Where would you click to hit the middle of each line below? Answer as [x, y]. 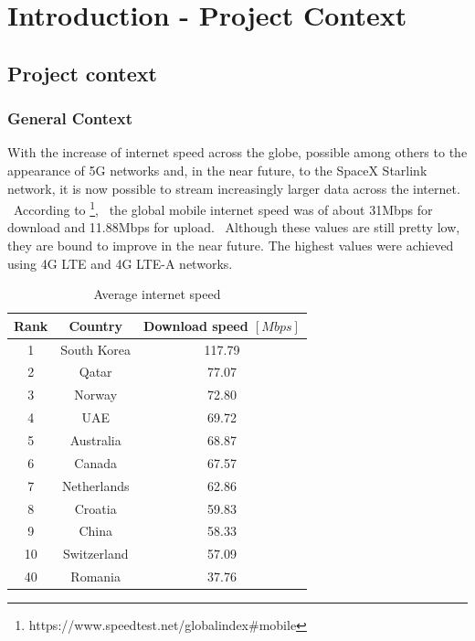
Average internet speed [157, 294]
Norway [96, 395]
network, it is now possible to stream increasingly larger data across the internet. [234, 188]
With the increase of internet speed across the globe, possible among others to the [237, 152]
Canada [96, 462]
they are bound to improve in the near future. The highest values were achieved [231, 245]
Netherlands [95, 485]
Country [95, 325]
